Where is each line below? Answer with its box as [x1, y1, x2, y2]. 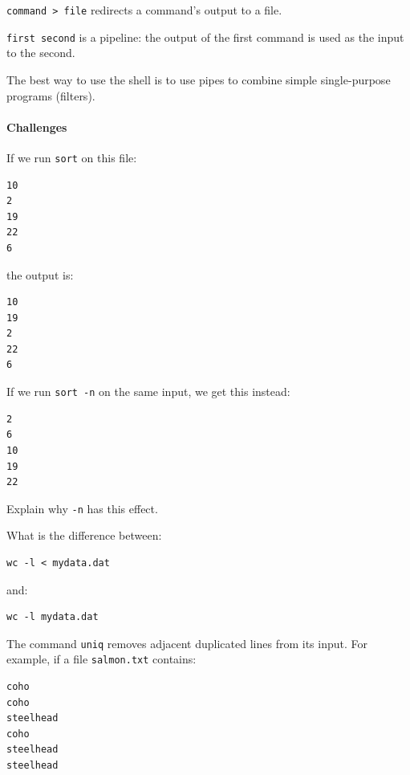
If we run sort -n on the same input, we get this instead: [6, 383, 290, 400]
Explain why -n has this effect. [6, 500, 158, 516]
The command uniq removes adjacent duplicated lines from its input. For [6, 634, 367, 651]
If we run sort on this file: [6, 149, 137, 165]
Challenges [6, 118, 67, 135]
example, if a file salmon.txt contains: [6, 651, 197, 667]
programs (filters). [6, 87, 95, 104]
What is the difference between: [6, 527, 162, 544]
